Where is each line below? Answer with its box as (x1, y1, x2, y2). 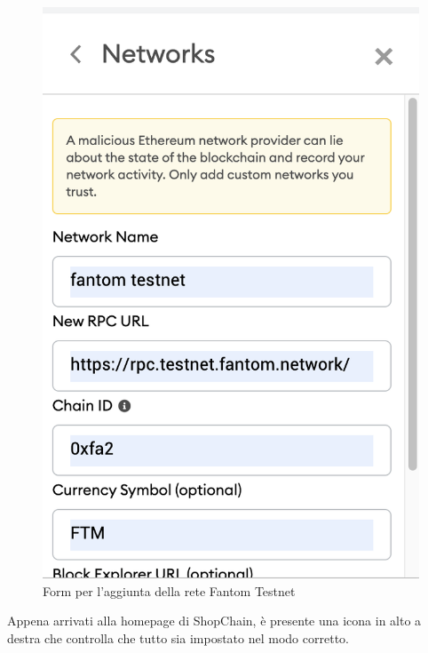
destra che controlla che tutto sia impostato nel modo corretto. (7, 629, 349, 647)
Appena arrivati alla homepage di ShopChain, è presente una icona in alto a (7, 611, 422, 630)
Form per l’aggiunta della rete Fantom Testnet (43, 581, 296, 600)
